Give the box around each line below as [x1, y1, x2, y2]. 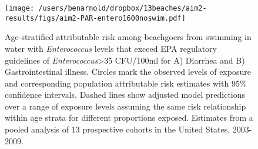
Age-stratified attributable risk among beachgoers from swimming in [5, 31, 252, 43]
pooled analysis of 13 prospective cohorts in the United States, [5, 123, 230, 135]
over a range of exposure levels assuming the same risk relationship [5, 100, 246, 112]
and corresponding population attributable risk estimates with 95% [5, 77, 247, 89]
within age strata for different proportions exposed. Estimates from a [5, 111, 253, 124]
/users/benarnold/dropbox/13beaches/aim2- [38, 4, 207, 12]
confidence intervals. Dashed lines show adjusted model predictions [5, 88, 246, 101]
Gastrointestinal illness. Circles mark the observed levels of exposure [5, 65, 251, 78]
